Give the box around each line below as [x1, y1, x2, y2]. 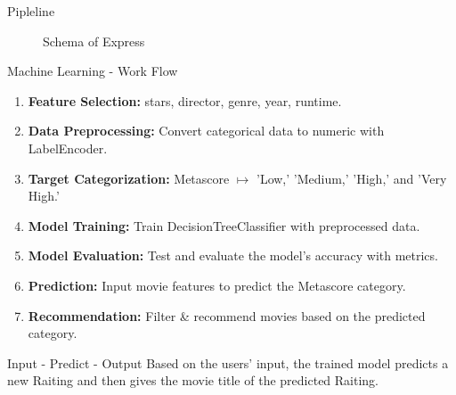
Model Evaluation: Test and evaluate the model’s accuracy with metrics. [28, 246, 438, 265]
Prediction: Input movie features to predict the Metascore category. [28, 276, 406, 294]
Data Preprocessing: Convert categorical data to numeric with [28, 121, 385, 140]
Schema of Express [43, 31, 145, 50]
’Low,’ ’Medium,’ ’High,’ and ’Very [256, 169, 447, 187]
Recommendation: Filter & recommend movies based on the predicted [28, 306, 426, 325]
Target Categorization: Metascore [28, 169, 230, 187]
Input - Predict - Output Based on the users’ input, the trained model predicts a [7, 353, 449, 372]
